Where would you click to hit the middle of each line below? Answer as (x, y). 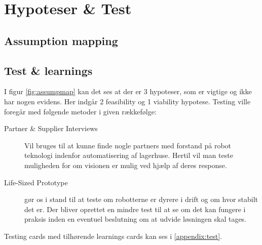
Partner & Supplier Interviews (51, 128)
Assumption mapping (61, 40)
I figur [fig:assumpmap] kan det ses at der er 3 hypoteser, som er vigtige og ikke (128, 91)
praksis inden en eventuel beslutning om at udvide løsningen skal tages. (136, 219)
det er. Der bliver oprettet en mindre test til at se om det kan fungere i (135, 209)
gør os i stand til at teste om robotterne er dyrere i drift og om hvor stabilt (141, 199)
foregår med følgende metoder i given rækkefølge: (80, 111)
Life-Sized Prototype (36, 182)
